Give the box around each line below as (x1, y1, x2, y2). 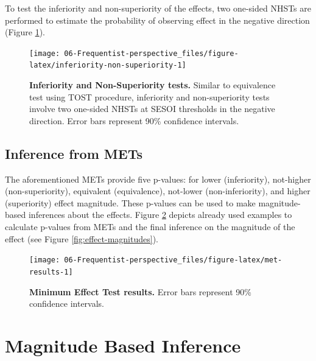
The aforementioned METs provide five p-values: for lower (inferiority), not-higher (5, 172, 311, 185)
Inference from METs (5, 144, 142, 163)
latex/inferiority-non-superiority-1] (29, 61, 186, 70)
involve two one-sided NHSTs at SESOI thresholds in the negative (29, 102, 275, 115)
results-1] (29, 267, 73, 276)
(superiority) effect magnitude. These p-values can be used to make (5, 196, 256, 209)
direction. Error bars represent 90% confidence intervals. (29, 114, 239, 127)
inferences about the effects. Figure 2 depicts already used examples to (28, 208, 292, 221)
